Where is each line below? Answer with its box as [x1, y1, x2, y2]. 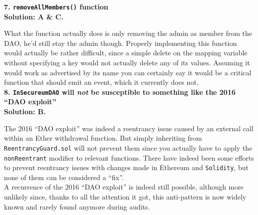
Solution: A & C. [4, 11, 64, 21]
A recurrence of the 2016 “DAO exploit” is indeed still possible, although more [4, 182, 244, 192]
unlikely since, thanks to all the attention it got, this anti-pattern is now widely [4, 192, 247, 202]
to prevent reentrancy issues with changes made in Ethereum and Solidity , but [4, 162, 249, 173]
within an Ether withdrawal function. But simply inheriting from [4, 133, 202, 143]
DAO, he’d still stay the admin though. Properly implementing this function [4, 37, 237, 48]
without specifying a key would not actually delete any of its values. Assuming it [4, 57, 250, 68]
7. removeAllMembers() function [4, 1, 108, 11]
